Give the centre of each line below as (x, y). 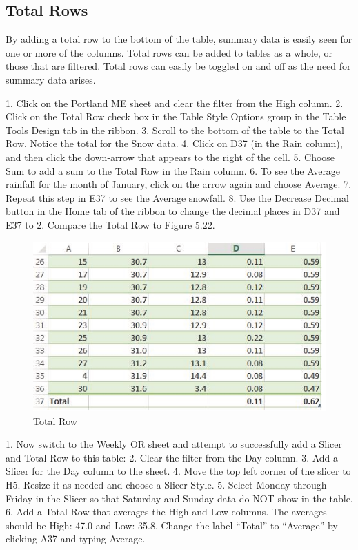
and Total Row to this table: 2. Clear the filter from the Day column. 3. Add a (172, 457)
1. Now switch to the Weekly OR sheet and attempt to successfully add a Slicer (174, 444)
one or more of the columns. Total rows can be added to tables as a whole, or (169, 52)
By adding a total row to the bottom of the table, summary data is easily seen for (179, 39)
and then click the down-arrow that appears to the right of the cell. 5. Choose (170, 157)
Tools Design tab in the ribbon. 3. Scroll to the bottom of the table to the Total (175, 130)
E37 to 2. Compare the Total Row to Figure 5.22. (110, 224)
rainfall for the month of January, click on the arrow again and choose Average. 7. (179, 184)
